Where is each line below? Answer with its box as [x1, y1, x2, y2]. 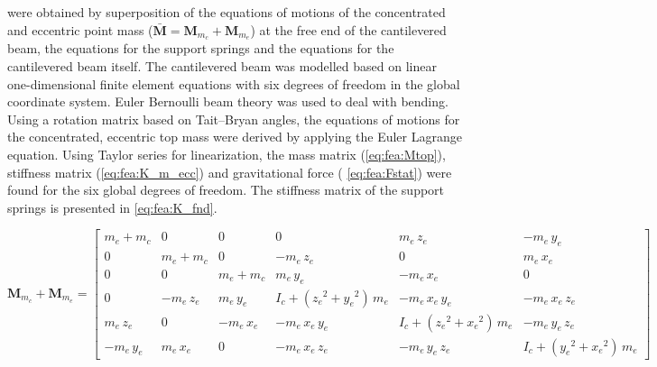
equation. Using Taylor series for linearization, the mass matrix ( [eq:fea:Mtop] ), [7, 145, 446, 164]
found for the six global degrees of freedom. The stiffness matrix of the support [7, 180, 445, 199]
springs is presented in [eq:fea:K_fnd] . [7, 197, 217, 216]
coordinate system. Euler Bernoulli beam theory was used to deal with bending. [7, 92, 449, 111]
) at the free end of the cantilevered [250, 20, 447, 39]
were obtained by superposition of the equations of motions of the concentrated [7, 3, 446, 21]
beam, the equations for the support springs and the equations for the [7, 39, 394, 58]
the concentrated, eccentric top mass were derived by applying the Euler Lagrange [7, 127, 462, 146]
